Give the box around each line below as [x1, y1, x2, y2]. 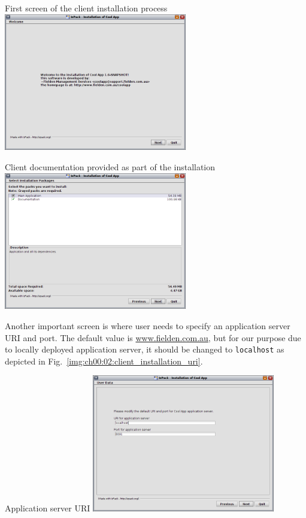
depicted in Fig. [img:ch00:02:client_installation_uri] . [5, 354, 203, 367]
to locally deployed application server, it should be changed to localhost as [5, 343, 284, 356]
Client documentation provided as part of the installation [5, 160, 216, 173]
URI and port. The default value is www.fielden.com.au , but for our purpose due [5, 331, 301, 344]
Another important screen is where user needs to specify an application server [5, 319, 290, 332]
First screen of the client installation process [5, 2, 168, 14]
